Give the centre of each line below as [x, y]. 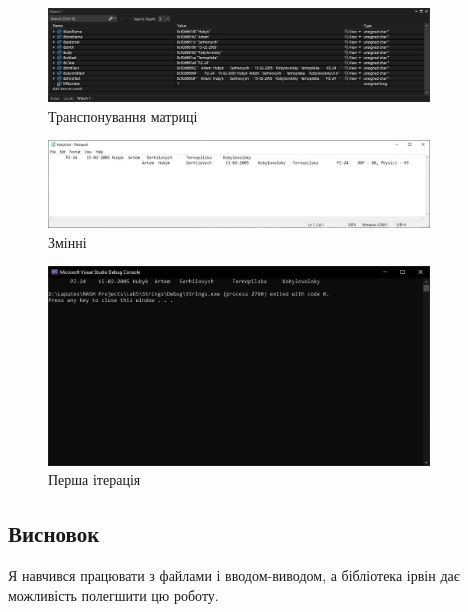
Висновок [54, 533]
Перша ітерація [94, 479]
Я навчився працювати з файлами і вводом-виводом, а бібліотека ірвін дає [234, 575]
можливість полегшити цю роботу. [113, 594]
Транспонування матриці [123, 115]
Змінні [67, 241]
